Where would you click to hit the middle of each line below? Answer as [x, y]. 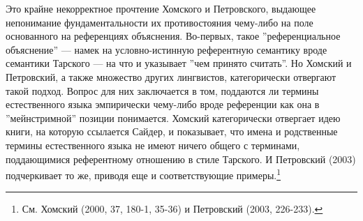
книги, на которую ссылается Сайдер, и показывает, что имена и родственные [172, 131]
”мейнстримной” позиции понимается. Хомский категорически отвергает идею [173, 117]
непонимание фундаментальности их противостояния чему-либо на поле [160, 22]
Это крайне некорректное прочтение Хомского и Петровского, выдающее [161, 8]
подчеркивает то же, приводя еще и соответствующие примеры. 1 [143, 174]
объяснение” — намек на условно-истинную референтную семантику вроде [166, 49]
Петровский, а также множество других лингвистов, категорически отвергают [171, 76]
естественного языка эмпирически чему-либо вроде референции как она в [163, 104]
